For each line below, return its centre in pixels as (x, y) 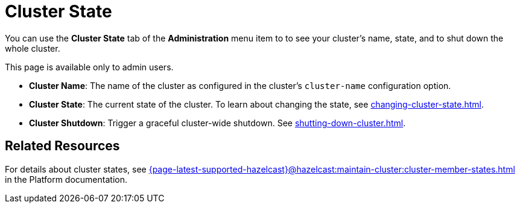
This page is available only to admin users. (89, 67)
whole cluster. (33, 48)
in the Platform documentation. (66, 179)
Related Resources (62, 146)
